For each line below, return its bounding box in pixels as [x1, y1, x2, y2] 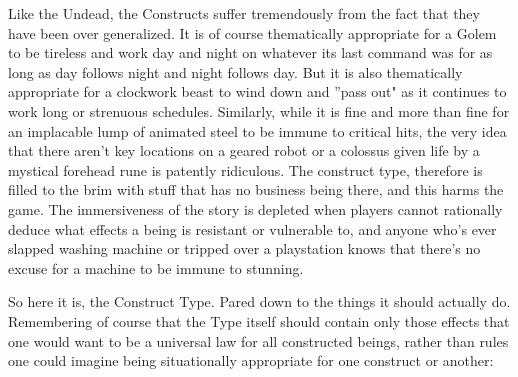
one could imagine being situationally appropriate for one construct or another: [8, 350, 494, 371]
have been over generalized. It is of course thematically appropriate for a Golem [8, 22, 497, 43]
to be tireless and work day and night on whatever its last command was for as [8, 42, 493, 63]
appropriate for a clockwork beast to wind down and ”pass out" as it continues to [8, 81, 507, 102]
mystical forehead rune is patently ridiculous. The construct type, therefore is [8, 159, 483, 180]
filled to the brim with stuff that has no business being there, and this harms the [8, 179, 504, 200]
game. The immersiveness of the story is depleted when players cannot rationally [8, 198, 503, 219]
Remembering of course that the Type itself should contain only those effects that [8, 310, 510, 331]
